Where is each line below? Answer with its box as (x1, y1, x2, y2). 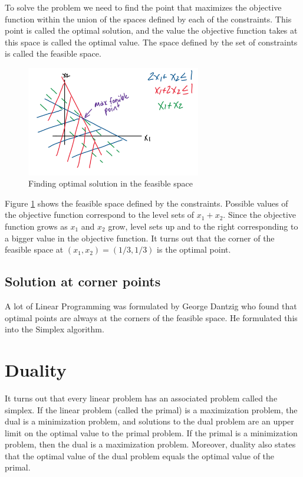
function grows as (5, 220, 68, 233)
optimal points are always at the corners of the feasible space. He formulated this (5, 311, 298, 324)
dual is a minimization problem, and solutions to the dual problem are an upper (5, 415, 294, 427)
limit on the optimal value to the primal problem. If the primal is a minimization (5, 426, 298, 439)
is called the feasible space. (5, 47, 101, 60)
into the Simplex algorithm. (5, 323, 104, 335)
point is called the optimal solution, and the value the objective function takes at (5, 24, 298, 37)
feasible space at (5, 243, 64, 256)
